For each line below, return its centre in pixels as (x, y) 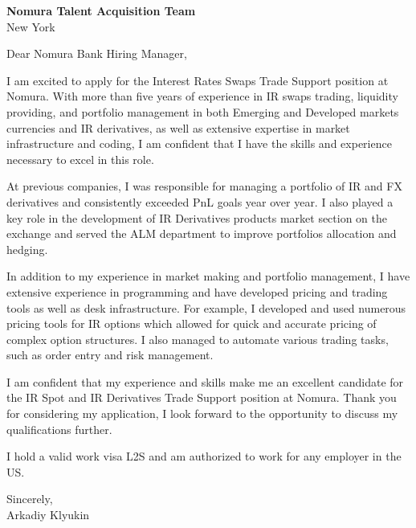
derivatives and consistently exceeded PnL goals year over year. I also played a (200, 201)
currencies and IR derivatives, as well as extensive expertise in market (178, 127)
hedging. (27, 249)
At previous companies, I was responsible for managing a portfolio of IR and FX (204, 186)
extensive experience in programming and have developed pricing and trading (197, 291)
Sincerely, (30, 499)
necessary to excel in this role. (80, 159)
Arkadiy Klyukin (48, 515)
